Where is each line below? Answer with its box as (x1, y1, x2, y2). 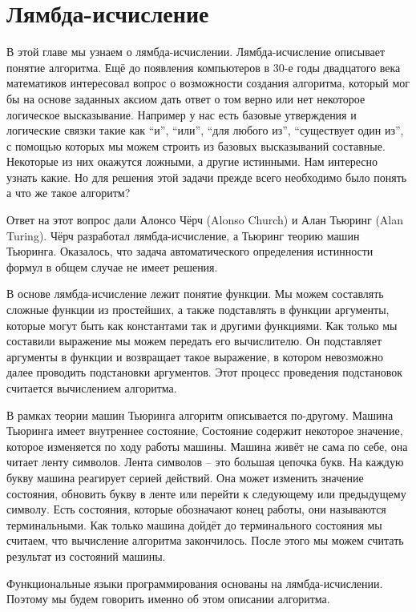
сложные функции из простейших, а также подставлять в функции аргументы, (6, 301, 390, 318)
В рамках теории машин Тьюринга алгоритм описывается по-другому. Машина (6, 406, 394, 423)
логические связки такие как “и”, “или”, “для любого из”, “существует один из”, (6, 122, 404, 139)
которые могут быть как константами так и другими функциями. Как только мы (6, 316, 398, 333)
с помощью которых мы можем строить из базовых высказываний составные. (6, 137, 386, 154)
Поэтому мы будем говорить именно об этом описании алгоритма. (6, 590, 330, 607)
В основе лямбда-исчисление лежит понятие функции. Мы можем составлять (6, 285, 384, 302)
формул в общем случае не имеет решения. (6, 258, 218, 275)
